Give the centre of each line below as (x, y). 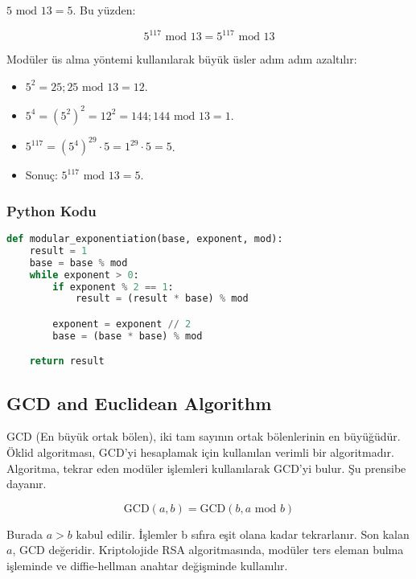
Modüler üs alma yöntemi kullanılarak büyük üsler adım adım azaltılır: (182, 59)
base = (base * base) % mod (128, 336)
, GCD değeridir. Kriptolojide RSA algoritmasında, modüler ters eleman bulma (208, 550)
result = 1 (58, 250)
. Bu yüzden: (104, 10)
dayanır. (27, 484)
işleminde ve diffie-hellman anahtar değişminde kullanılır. (147, 566)
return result (67, 361)
